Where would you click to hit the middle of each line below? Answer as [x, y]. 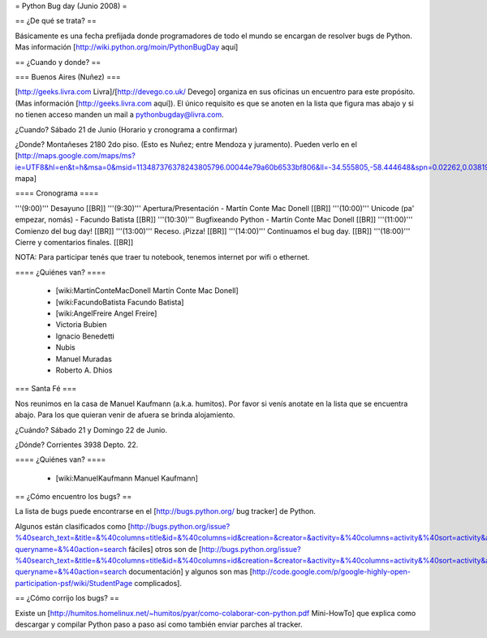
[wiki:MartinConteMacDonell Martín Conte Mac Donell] [147, 291]
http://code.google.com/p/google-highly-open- [332, 571]
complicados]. [158, 583]
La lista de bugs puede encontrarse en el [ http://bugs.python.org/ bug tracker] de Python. [166, 511]
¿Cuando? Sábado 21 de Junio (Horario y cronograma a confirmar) [127, 129]
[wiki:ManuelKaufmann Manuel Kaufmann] [127, 478]
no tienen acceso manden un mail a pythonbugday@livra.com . [120, 114]
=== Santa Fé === [46, 389]
